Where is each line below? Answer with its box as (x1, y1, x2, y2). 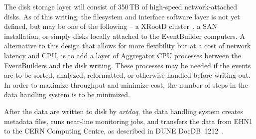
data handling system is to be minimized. (4, 89, 130, 100)
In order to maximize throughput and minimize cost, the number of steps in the (4, 79, 248, 90)
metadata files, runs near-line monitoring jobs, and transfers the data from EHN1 (4, 116, 253, 126)
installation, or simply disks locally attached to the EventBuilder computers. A (4, 30, 245, 41)
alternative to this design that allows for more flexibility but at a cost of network (4, 40, 251, 51)
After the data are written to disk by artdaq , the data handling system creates (4, 106, 243, 116)
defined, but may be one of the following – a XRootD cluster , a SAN (4, 21, 217, 31)
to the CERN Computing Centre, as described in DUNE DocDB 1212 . (4, 126, 224, 136)
